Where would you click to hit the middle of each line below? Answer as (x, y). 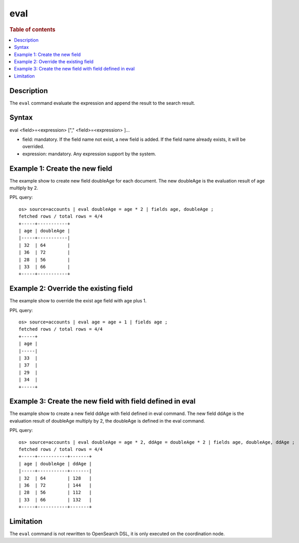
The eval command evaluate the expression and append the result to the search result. (102, 103)
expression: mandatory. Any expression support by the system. (89, 154)
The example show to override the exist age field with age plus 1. (78, 301)
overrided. (33, 147)
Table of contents (33, 29)
